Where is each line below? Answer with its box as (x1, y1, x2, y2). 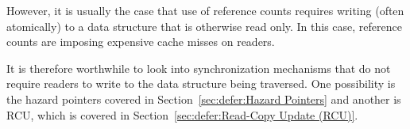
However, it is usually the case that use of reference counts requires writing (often (6, 2, 404, 18)
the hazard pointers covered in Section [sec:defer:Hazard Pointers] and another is (6, 90, 401, 107)
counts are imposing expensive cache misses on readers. (6, 33, 275, 50)
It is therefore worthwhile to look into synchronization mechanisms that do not (6, 59, 391, 76)
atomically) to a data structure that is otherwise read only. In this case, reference (6, 17, 402, 34)
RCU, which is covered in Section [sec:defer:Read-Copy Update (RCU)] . (6, 106, 358, 123)
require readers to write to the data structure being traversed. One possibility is (6, 75, 396, 92)
